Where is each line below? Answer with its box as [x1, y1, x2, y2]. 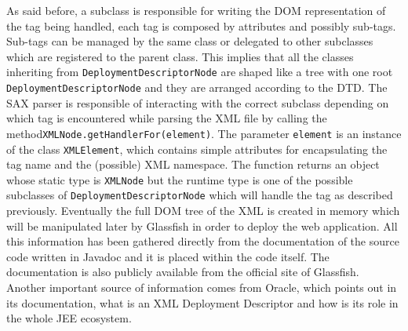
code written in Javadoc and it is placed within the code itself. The [6, 248, 330, 264]
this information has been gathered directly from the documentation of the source [6, 233, 399, 249]
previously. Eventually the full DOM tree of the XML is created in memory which [6, 202, 400, 219]
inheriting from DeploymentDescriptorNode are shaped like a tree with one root [6, 64, 393, 80]
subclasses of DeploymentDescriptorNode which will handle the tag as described [6, 187, 393, 203]
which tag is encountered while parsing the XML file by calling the [6, 110, 327, 126]
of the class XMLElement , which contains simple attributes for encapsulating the [6, 140, 388, 157]
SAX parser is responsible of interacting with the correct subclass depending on [6, 94, 389, 111]
